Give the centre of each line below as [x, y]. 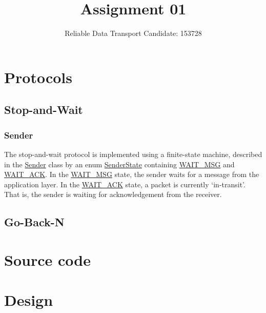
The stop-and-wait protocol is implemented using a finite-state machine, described [133, 154]
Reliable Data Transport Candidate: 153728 [133, 33]
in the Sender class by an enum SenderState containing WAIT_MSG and [119, 164]
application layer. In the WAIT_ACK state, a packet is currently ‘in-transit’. [125, 184]
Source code [47, 259]
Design [29, 300]
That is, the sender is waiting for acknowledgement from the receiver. [113, 194]
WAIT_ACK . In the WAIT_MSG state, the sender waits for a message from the [132, 174]
